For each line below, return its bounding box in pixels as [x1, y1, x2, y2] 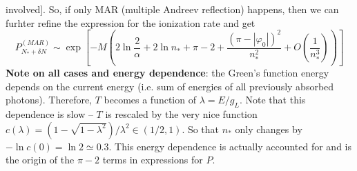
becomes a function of [104, 92, 196, 107]
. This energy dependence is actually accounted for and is [108, 139, 351, 153]
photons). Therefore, [6, 92, 93, 107]
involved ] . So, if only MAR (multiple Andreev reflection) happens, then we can [6, 2, 339, 16]
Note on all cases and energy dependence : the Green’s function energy [6, 66, 329, 80]
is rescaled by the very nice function [105, 107, 258, 121]
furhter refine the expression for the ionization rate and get [6, 15, 255, 30]
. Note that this [239, 92, 306, 107]
